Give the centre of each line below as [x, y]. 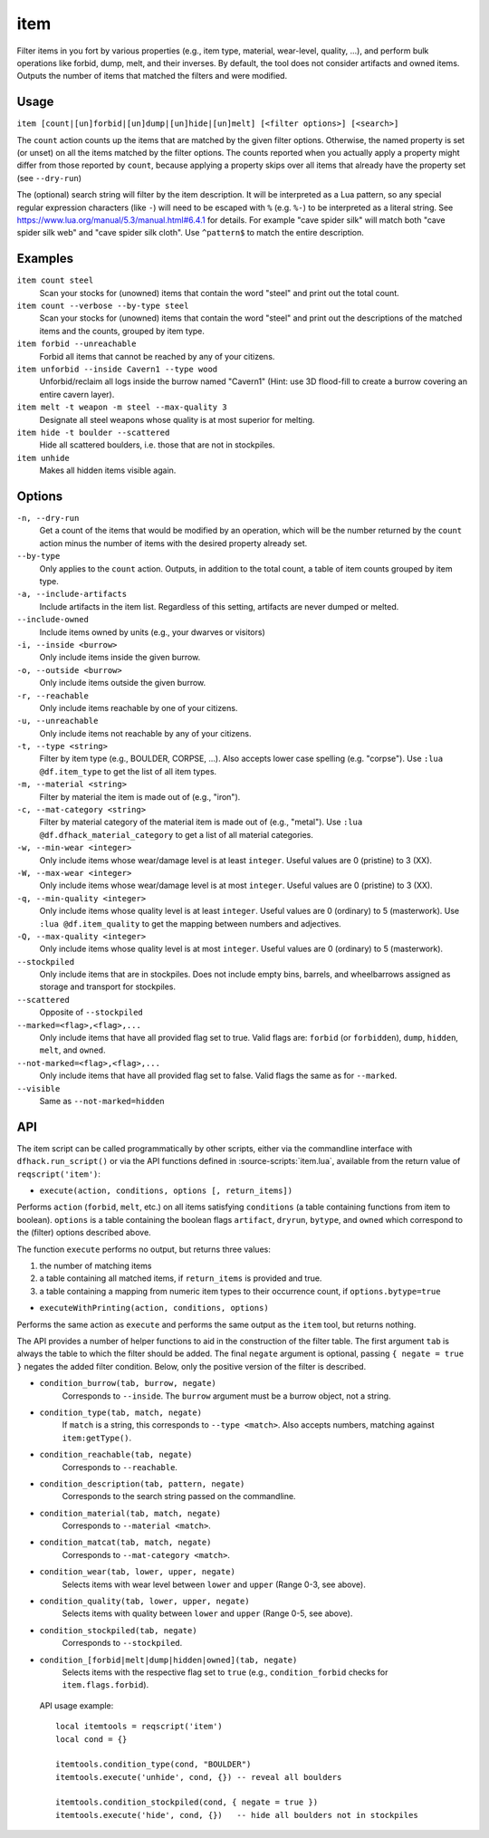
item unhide [43, 458]
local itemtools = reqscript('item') [139, 1727]
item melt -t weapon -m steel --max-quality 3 [122, 407]
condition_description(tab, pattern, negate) [142, 1484]
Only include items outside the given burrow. [123, 683]
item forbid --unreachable [77, 344]
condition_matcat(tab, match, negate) [125, 1543]
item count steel [55, 280]
